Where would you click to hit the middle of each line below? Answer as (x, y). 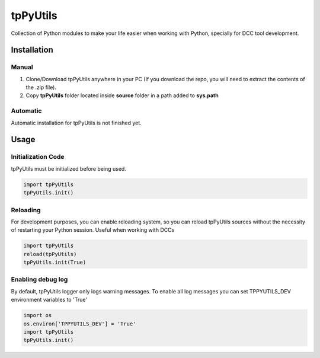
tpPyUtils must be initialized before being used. (69, 168)
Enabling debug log (39, 280)
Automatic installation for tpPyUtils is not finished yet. (76, 123)
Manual (22, 67)
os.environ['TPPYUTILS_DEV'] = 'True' (80, 324)
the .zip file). (41, 87)
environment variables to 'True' (49, 300)
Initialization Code (38, 157)
